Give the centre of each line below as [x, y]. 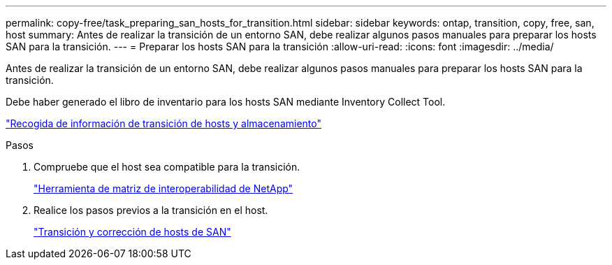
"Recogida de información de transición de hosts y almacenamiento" [163, 123]
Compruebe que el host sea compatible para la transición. [167, 167]
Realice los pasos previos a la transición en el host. [151, 210]
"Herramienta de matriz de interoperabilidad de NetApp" [163, 188]
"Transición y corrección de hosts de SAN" [132, 232]
